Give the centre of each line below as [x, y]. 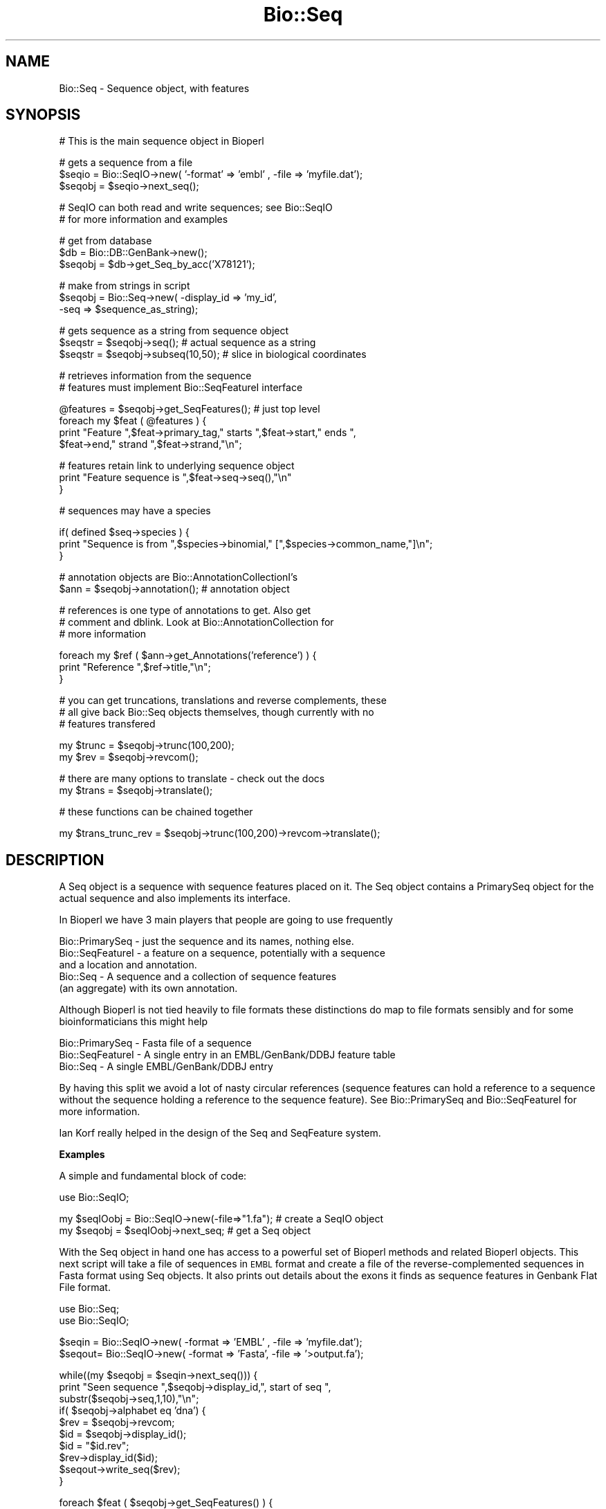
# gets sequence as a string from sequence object [174, 331]
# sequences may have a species [135, 511]
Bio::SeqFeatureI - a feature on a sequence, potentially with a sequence [222, 953]
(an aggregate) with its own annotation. [148, 988]
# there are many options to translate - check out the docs [192, 779]
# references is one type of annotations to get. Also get [185, 611]
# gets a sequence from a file [126, 163]
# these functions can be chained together [156, 812]
